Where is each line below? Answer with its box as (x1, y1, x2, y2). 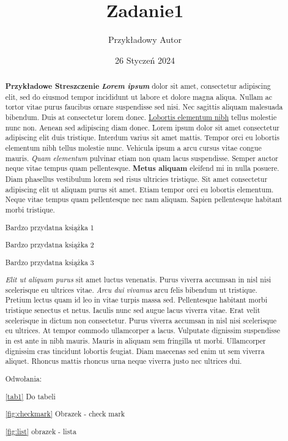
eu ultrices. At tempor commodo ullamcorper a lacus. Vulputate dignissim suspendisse (5, 325, 280, 336)
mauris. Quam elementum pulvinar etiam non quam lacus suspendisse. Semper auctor (5, 153, 278, 163)
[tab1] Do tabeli (5, 391, 56, 401)
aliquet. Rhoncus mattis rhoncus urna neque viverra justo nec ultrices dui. (5, 356, 242, 366)
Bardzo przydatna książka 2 (5, 239, 94, 250)
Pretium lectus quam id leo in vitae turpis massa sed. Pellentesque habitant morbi (5, 295, 268, 305)
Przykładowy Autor (108, 33, 182, 46)
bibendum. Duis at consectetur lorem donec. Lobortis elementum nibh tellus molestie (5, 112, 277, 123)
